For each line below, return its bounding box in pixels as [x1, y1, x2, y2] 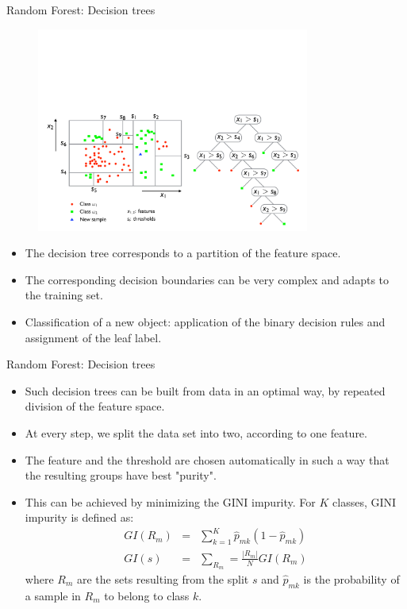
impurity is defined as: [25, 509, 134, 526]
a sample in [25, 587, 81, 603]
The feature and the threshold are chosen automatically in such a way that [25, 451, 390, 468]
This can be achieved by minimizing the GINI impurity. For [25, 493, 316, 510]
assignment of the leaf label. [25, 329, 162, 345]
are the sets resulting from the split [76, 571, 249, 588]
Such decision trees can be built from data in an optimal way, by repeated [25, 382, 386, 399]
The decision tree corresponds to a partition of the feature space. [25, 245, 341, 261]
